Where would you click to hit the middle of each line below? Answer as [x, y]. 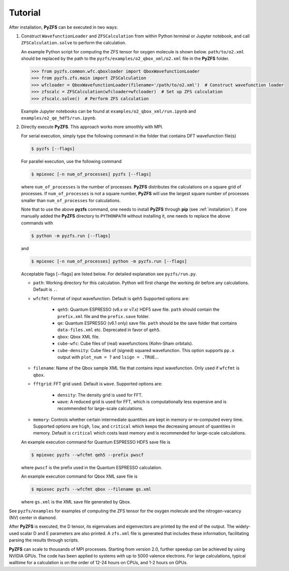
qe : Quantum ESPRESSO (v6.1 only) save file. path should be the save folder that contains [147, 323]
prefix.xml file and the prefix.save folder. [104, 316]
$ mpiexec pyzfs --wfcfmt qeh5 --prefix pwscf [87, 455]
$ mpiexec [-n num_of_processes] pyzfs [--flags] [91, 174]
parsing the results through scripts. [44, 540]
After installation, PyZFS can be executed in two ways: [63, 27]
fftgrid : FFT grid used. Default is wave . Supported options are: [98, 384]
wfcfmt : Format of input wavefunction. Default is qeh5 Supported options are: [111, 298]
